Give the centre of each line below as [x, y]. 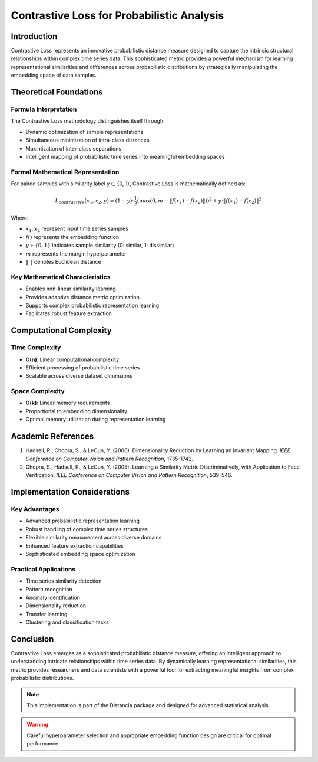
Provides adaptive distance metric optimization [82, 297]
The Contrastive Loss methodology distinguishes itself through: [88, 121]
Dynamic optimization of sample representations [85, 132]
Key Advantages [35, 509]
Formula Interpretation [44, 109]
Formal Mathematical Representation [65, 172]
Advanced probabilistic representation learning [82, 521]
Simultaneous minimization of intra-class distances [87, 140]
